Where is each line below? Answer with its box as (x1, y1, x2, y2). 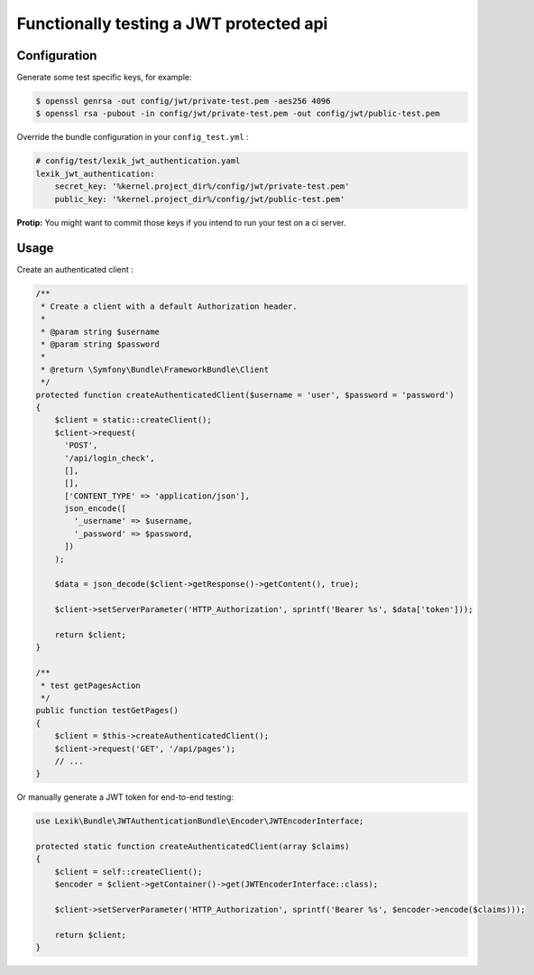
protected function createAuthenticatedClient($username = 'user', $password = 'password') (35, 389, 455, 400)
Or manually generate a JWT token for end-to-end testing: (16, 792, 234, 803)
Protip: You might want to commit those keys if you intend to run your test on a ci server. (16, 217, 346, 227)
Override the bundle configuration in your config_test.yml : (16, 132, 249, 143)
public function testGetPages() (35, 705, 180, 716)
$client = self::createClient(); (54, 867, 203, 877)
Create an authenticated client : (16, 265, 134, 275)
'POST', (64, 441, 98, 450)
